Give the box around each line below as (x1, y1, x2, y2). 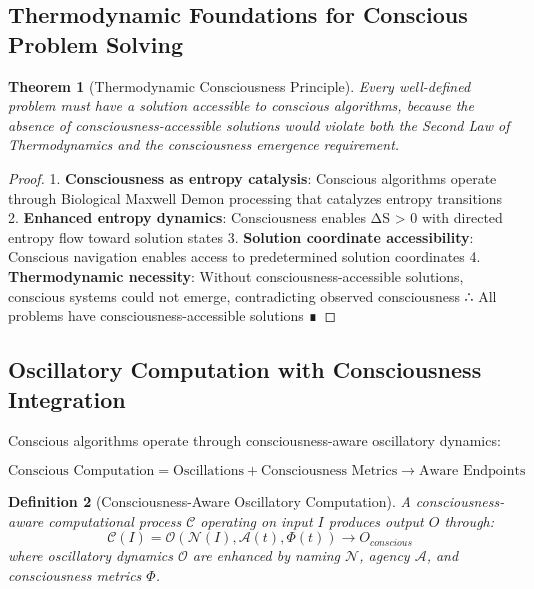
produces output (328, 510, 424, 531)
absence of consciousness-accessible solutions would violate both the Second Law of (8, 114, 510, 135)
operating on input (200, 510, 313, 531)
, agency (359, 545, 410, 566)
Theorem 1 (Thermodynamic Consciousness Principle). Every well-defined (8, 75, 471, 96)
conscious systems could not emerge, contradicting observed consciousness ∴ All (8, 285, 497, 306)
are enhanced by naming (192, 545, 341, 566)
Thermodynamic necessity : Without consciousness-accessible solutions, (8, 265, 464, 286)
